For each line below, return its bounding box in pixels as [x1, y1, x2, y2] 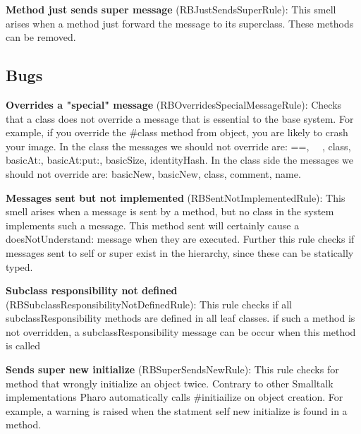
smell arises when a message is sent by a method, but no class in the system [6, 204, 334, 219]
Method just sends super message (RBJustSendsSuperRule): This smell [6, 2, 336, 16]
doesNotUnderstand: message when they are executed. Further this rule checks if [6, 231, 355, 246]
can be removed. [6, 30, 76, 44]
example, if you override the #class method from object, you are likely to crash [6, 125, 348, 140]
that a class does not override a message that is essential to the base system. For [6, 111, 354, 126]
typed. [6, 259, 33, 274]
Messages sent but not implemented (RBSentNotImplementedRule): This [6, 190, 345, 205]
